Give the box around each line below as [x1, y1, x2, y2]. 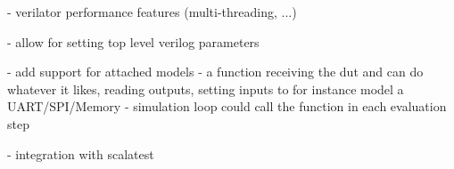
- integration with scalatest [7, 144, 154, 163]
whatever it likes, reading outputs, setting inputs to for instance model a [7, 79, 404, 98]
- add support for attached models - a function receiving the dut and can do [7, 62, 424, 81]
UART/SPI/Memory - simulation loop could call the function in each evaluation [7, 97, 447, 116]
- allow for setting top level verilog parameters [7, 32, 260, 51]
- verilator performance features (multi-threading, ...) [7, 3, 297, 20]
